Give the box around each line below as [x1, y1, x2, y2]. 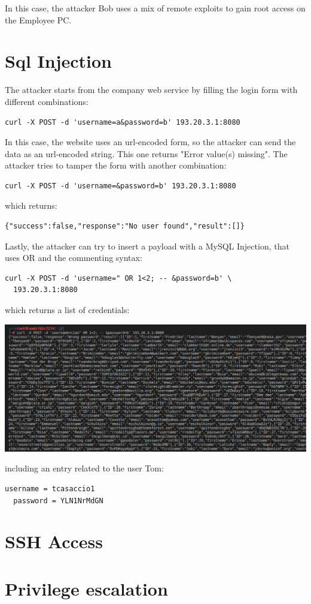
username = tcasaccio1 [5, 484, 95, 493]
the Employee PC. [5, 13, 72, 26]
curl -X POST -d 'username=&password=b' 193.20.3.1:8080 [5, 181, 236, 190]
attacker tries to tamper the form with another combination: [5, 159, 227, 172]
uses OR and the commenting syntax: [5, 251, 142, 264]
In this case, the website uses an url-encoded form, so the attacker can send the [5, 136, 296, 148]
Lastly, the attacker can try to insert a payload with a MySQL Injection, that [5, 239, 289, 252]
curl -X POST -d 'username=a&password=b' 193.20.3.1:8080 [5, 118, 240, 127]
